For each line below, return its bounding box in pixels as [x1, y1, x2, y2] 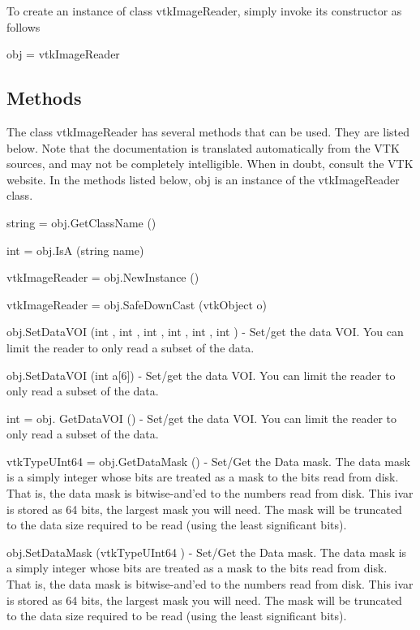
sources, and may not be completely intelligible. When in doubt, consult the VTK [6, 155, 414, 172]
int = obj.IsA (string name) [6, 241, 144, 258]
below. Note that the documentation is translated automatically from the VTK [6, 139, 400, 156]
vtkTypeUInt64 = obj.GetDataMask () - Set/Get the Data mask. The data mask [6, 452, 410, 469]
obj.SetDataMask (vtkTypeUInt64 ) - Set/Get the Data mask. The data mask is [6, 543, 407, 560]
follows [6, 18, 41, 35]
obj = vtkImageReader [6, 45, 120, 63]
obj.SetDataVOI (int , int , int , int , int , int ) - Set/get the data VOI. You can [6, 323, 404, 340]
